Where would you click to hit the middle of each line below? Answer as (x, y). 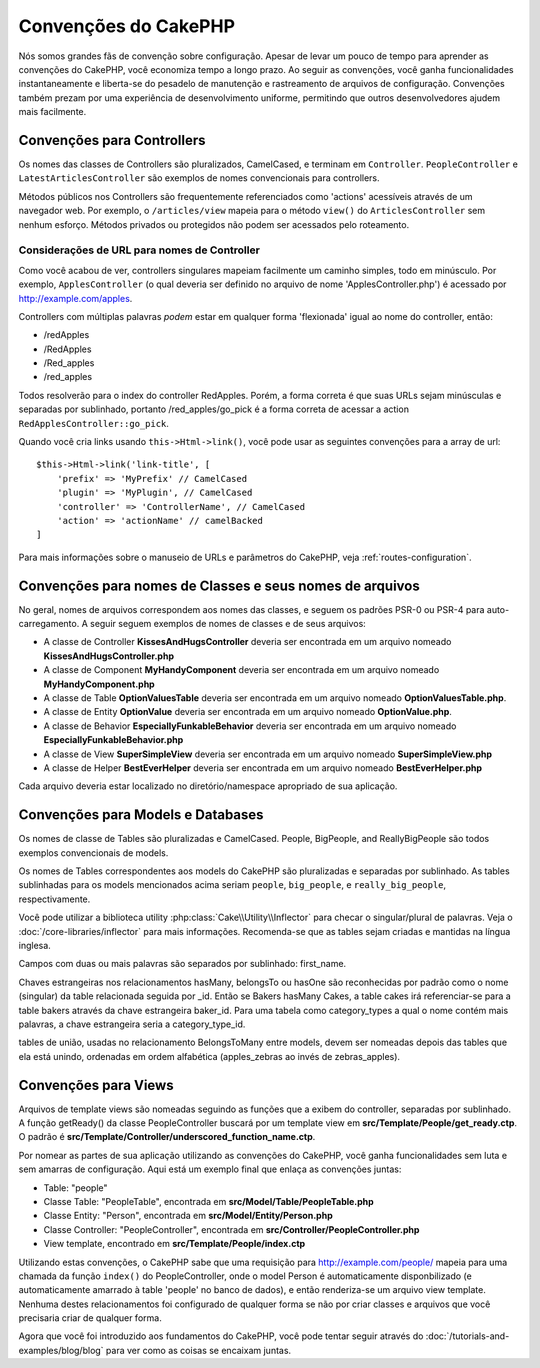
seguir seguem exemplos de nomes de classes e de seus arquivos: (228, 624)
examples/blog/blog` (61, 1350)
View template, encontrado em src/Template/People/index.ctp (174, 1244)
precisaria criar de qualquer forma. (90, 1318)
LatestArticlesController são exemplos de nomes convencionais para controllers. (199, 178)
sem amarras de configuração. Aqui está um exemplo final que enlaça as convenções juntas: (210, 1169)
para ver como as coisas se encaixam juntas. (198, 1350)
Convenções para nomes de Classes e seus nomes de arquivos (219, 585)
